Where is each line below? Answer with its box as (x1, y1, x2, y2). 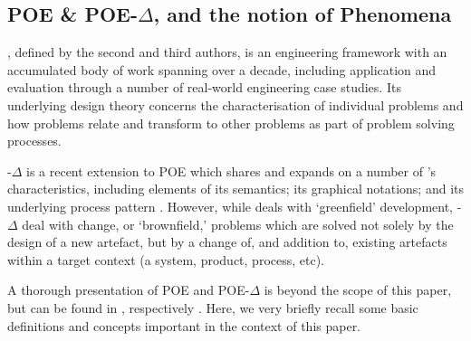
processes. (7, 131, 62, 150)
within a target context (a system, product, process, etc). (7, 250, 325, 269)
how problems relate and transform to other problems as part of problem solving (7, 113, 455, 132)
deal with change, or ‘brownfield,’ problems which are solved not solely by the (22, 214, 454, 233)
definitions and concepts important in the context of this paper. (7, 316, 361, 335)
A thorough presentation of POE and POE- (7, 280, 250, 299)
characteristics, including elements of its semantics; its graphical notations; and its (7, 179, 465, 198)
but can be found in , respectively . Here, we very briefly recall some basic (7, 298, 418, 317)
